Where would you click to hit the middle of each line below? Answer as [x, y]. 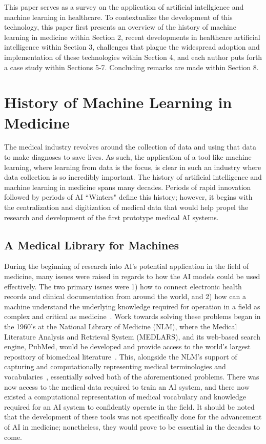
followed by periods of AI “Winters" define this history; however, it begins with [128, 197]
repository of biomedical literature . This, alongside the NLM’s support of [121, 356]
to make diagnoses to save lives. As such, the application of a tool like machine [128, 157]
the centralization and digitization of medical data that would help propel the [126, 207]
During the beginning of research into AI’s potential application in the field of [127, 266]
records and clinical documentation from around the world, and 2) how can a [125, 296]
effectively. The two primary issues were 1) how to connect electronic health [123, 286]
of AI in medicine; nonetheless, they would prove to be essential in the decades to [132, 426]
